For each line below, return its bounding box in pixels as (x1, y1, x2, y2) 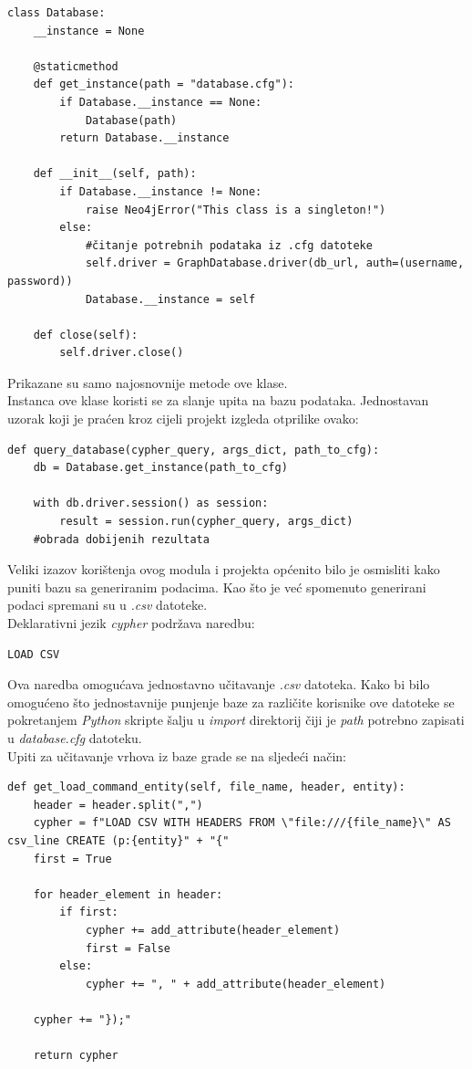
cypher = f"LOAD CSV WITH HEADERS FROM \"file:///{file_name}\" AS (33, 816, 451, 830)
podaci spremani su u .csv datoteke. (7, 595, 208, 614)
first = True (33, 852, 112, 865)
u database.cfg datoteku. (7, 728, 142, 747)
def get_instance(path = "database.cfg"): (33, 78, 294, 91)
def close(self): (33, 328, 139, 341)
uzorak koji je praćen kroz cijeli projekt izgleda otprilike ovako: (7, 409, 359, 428)
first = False (85, 941, 170, 955)
